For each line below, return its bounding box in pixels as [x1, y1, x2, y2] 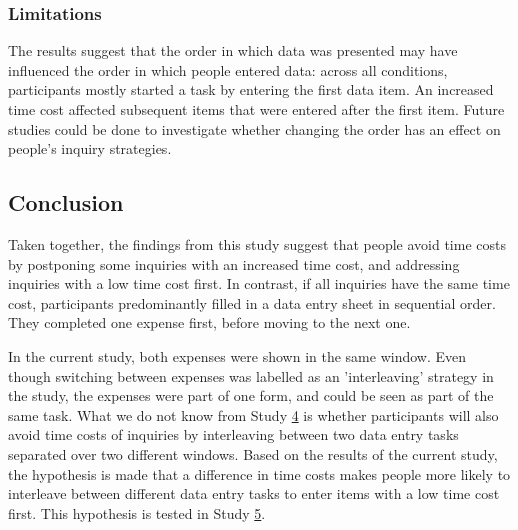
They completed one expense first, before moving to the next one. [8, 312, 411, 333]
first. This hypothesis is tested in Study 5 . [8, 502, 266, 523]
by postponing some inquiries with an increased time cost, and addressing [8, 253, 460, 274]
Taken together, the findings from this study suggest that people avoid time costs [8, 233, 506, 254]
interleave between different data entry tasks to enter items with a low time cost [8, 483, 500, 504]
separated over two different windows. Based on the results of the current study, [8, 443, 498, 464]
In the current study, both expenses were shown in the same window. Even [8, 345, 467, 366]
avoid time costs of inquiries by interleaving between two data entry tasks [8, 424, 459, 445]
